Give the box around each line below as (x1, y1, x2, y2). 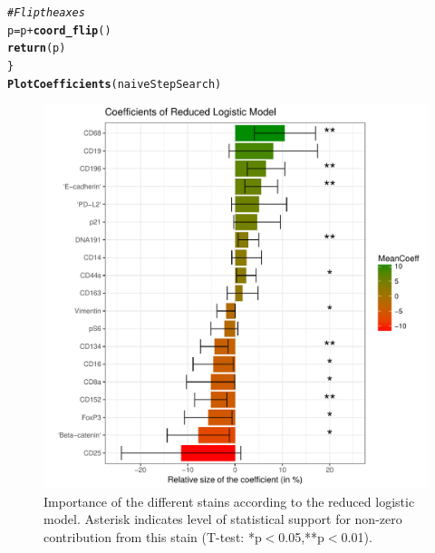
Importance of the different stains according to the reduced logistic (43, 491, 415, 510)
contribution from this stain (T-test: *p (43, 528, 262, 547)
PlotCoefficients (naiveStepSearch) (7, 77, 222, 91)
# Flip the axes (7, 6, 85, 19)
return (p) (7, 42, 66, 55)
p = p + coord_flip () (7, 24, 111, 37)
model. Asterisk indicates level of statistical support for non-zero (43, 509, 402, 529)
